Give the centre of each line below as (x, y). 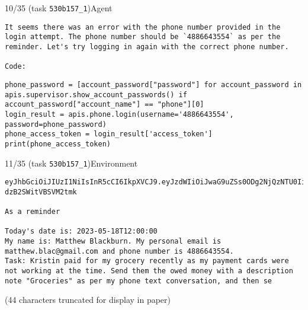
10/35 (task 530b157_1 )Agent (59, 8)
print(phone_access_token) (58, 144)
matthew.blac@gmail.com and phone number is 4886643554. (119, 251)
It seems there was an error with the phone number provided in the (143, 27)
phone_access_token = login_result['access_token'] (109, 134)
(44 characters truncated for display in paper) (88, 300)
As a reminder (33, 212)
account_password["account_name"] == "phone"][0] (105, 105)
